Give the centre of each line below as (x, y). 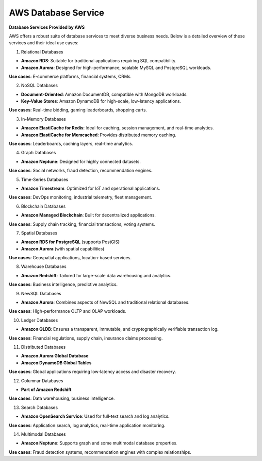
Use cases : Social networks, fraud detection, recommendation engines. (81, 171)
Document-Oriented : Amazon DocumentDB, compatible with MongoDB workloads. (104, 94)
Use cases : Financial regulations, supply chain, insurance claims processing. (86, 338)
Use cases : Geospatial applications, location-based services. (70, 258)
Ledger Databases (40, 320)
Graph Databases (39, 153)
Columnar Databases (42, 381)
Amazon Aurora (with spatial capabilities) (63, 248)
